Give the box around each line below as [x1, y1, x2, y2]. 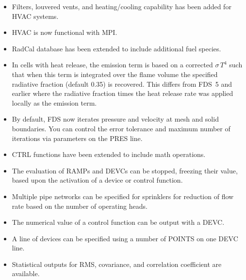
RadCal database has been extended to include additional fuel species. [12, 43, 221, 53]
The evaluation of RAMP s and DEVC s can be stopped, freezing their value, [12, 165, 238, 175]
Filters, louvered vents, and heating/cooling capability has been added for [12, 1, 231, 11]
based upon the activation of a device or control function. [12, 175, 183, 185]
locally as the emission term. [12, 97, 97, 108]
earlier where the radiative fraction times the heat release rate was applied [12, 88, 233, 98]
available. [12, 268, 40, 279]
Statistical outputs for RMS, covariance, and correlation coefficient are [12, 259, 222, 269]
